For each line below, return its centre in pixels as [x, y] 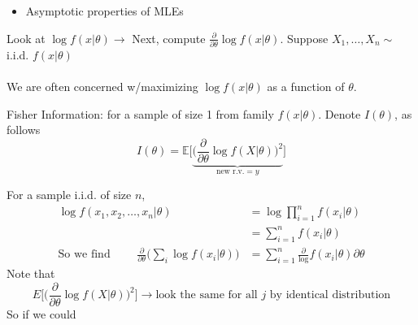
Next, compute [169, 38]
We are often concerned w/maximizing [102, 87]
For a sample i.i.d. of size [69, 195]
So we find [84, 255]
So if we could [41, 313]
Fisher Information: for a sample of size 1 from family [140, 113]
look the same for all [207, 295]
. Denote [340, 113]
